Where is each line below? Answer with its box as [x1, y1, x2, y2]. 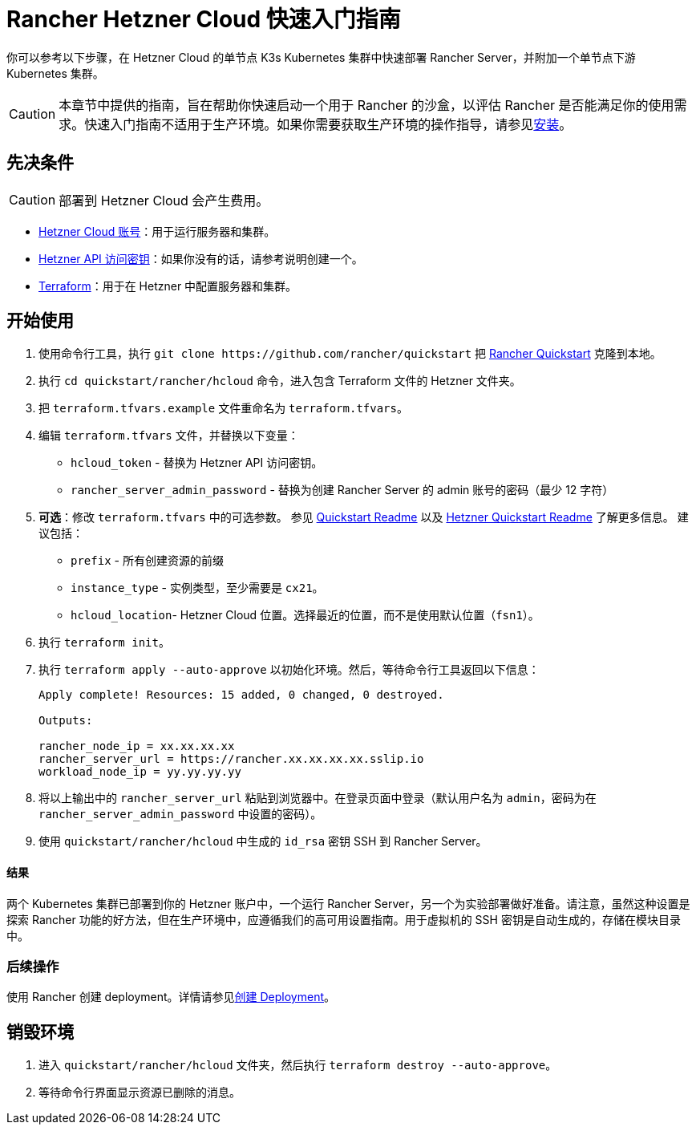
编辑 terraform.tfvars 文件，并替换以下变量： [38, 428, 299, 443]
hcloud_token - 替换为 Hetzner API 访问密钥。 [71, 456, 323, 470]
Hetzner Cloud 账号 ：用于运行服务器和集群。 [38, 224, 276, 238]
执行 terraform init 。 [38, 635, 170, 650]
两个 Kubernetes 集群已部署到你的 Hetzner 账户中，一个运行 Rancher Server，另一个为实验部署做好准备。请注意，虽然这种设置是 [6, 896, 690, 910]
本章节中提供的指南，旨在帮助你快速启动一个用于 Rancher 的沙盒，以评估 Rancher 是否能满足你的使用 [59, 96, 674, 113]
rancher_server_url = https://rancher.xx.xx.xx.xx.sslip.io [38, 752, 424, 766]
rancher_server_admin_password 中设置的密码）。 [38, 807, 322, 821]
